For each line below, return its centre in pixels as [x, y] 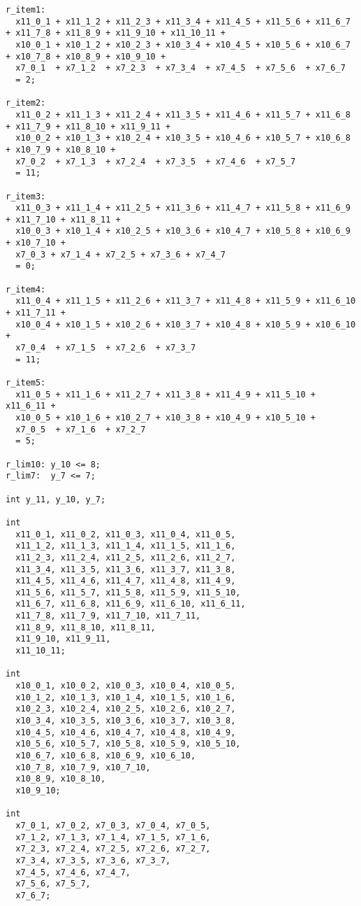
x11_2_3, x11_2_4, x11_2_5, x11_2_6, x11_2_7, [126, 557]
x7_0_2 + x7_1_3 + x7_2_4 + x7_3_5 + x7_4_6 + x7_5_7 [156, 161]
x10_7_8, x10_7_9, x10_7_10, [83, 767]
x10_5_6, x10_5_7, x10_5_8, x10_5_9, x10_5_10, [128, 744]
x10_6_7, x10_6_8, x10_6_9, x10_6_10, [106, 756]
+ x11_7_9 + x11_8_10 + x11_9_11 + [88, 126]
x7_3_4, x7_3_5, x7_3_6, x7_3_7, [93, 860]
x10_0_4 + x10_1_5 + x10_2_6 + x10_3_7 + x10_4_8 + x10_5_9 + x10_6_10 [186, 324]
